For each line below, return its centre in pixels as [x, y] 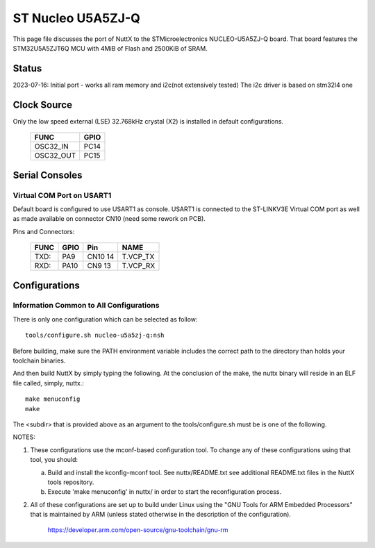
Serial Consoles [48, 175]
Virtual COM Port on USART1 [62, 195]
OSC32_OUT [55, 156]
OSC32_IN [51, 147]
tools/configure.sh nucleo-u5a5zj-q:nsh [95, 335]
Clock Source [43, 105]
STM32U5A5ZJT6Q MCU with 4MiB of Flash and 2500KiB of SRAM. [110, 48]
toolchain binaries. [39, 360]
